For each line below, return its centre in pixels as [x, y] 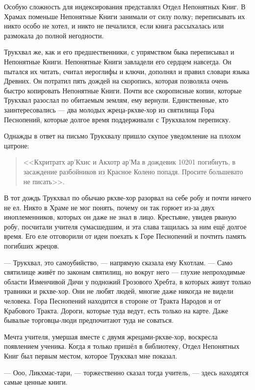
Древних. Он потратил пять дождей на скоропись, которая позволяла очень [116, 81]
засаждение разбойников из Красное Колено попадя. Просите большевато [133, 171]
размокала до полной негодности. [54, 35]
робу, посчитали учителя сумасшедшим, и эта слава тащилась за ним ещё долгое [125, 226]
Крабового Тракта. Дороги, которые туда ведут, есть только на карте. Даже [116, 310]
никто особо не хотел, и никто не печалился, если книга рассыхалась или [114, 26]
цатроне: [17, 145]
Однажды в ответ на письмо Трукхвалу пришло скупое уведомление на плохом [122, 136]
